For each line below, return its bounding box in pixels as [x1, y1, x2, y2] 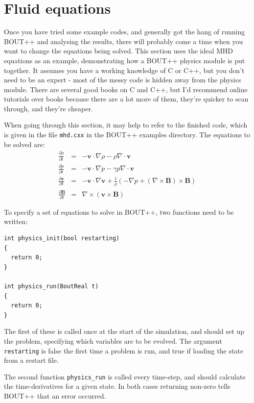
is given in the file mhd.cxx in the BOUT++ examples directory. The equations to [4, 129, 251, 140]
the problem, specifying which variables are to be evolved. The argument [4, 335, 222, 346]
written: [4, 216, 28, 227]
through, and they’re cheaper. [4, 103, 93, 113]
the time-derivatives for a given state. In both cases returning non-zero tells [4, 381, 231, 391]
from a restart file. [4, 355, 59, 365]
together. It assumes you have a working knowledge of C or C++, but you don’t [4, 65, 245, 75]
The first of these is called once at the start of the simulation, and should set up [4, 326, 244, 336]
